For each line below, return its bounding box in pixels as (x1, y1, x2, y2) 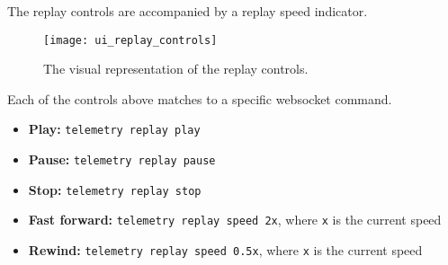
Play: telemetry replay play (28, 119, 201, 138)
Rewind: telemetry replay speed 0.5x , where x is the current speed (28, 241, 423, 260)
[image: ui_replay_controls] (43, 33, 218, 47)
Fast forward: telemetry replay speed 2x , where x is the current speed (28, 210, 442, 229)
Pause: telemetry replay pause (28, 150, 216, 169)
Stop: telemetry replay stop (28, 180, 202, 199)
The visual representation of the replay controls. (43, 59, 309, 78)
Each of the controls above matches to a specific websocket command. (7, 89, 392, 108)
